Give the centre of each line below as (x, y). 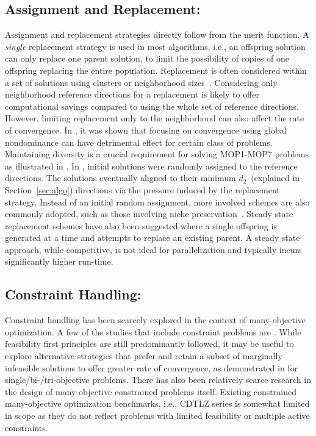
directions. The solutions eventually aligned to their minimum (120, 178)
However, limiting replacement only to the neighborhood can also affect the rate (155, 118)
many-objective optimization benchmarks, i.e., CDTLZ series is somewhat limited (157, 403)
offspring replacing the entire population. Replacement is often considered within (156, 70)
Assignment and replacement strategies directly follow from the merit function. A (157, 34)
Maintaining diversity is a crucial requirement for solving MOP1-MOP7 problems (157, 154)
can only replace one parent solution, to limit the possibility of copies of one (147, 58)
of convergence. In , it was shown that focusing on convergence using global (146, 130)
